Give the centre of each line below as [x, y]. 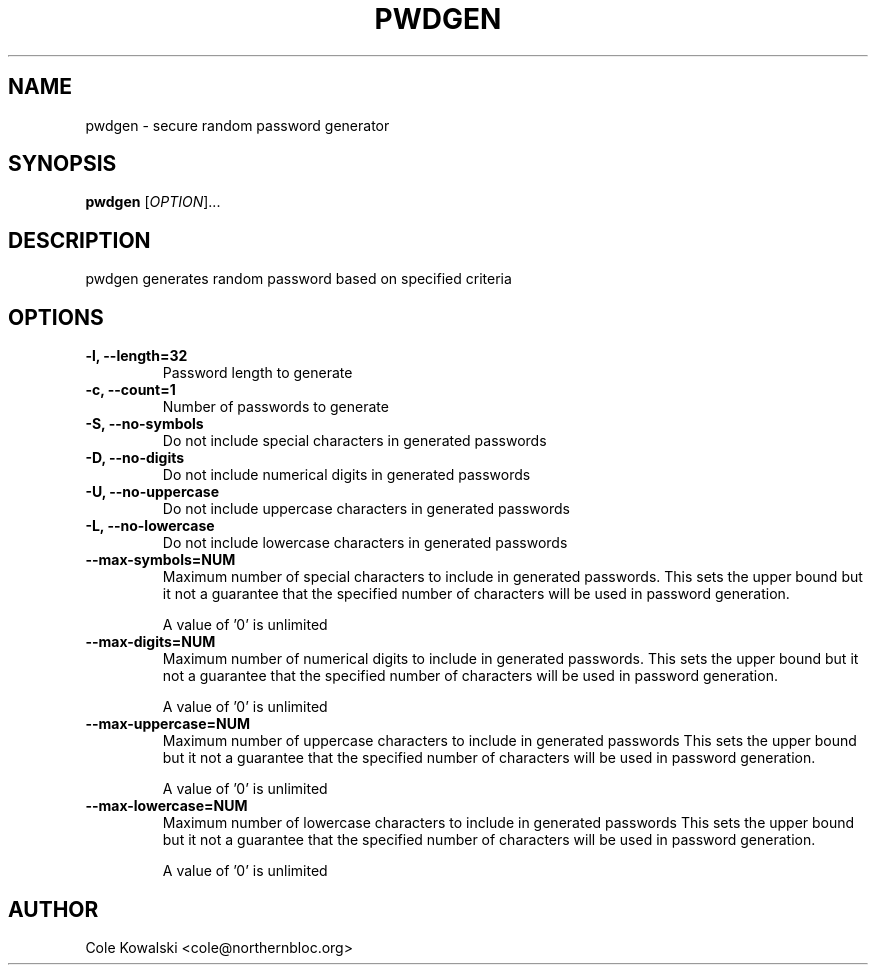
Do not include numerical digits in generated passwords [346, 475]
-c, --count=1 [130, 390]
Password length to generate [257, 373]
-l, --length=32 [136, 356]
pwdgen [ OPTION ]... [153, 202]
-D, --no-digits [135, 458]
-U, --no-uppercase [152, 492]
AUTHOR [53, 909]
